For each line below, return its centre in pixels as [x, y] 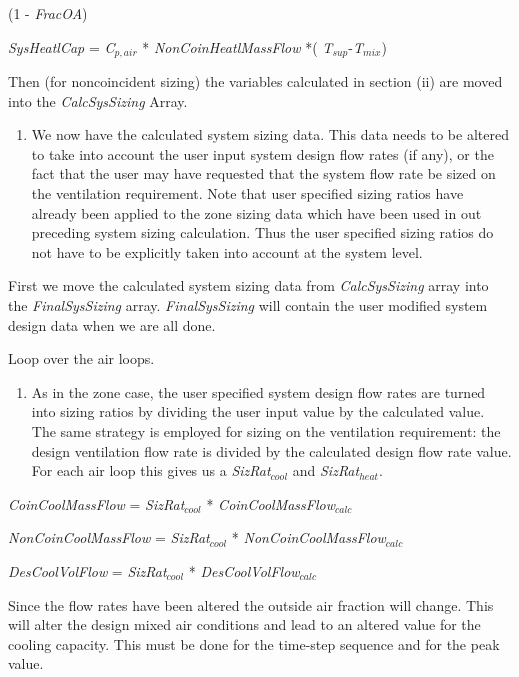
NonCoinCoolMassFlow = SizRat [109, 537]
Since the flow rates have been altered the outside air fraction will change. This [251, 604]
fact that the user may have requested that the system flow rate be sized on [263, 173]
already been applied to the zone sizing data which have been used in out [256, 212]
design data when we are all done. [112, 324]
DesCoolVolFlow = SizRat [87, 570]
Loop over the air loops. [81, 358]
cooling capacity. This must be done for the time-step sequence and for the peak [254, 643]
